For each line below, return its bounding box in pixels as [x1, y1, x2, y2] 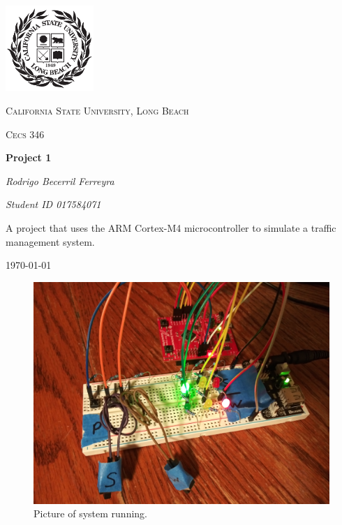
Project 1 [6, 150, 52, 165]
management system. [6, 234, 95, 249]
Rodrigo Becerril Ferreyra [6, 173, 114, 188]
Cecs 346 [6, 126, 45, 141]
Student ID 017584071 [6, 197, 101, 212]
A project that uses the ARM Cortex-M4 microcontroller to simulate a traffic [6, 220, 336, 235]
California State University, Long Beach [6, 103, 189, 118]
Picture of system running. [34, 506, 148, 521]
